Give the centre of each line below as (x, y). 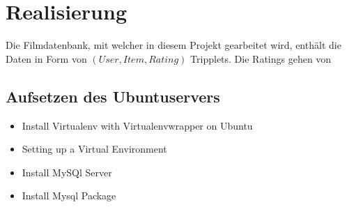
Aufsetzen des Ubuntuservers (113, 96)
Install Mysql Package (69, 195)
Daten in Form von (46, 58)
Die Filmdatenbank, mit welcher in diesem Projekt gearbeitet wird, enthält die (173, 45)
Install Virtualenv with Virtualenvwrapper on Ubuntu (137, 125)
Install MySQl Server (67, 172)
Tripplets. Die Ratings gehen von (261, 58)
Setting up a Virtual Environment (94, 149)
